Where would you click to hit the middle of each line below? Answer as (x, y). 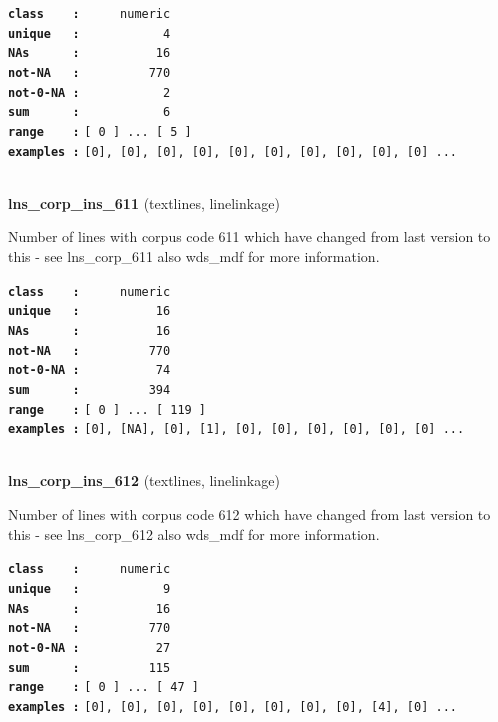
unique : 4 (89, 33)
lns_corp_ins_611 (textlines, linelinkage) (144, 202)
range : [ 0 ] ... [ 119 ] (107, 409)
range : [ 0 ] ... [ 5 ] (100, 131)
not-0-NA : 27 (89, 647)
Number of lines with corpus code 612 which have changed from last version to (249, 514)
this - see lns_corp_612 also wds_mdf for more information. (194, 533)
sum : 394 (89, 389)
